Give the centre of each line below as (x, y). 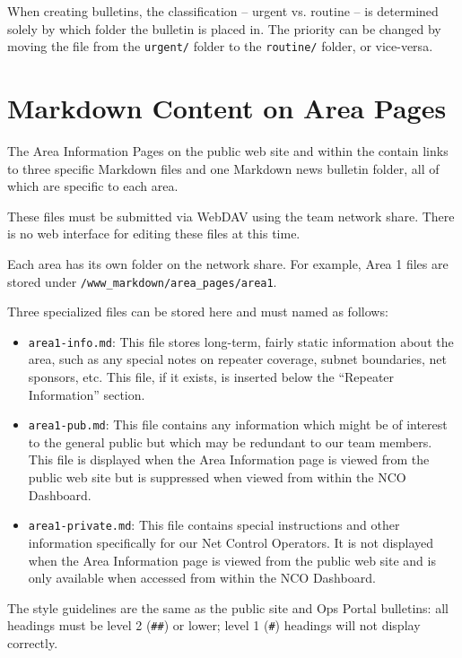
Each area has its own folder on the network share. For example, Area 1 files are (228, 263)
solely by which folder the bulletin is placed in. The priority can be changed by (224, 28)
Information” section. (87, 394)
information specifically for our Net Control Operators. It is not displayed (231, 542)
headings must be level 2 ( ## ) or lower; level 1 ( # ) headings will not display (214, 625)
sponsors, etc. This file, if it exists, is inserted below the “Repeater (211, 377)
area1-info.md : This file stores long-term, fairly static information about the (241, 341)
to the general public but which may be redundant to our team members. (230, 442)
